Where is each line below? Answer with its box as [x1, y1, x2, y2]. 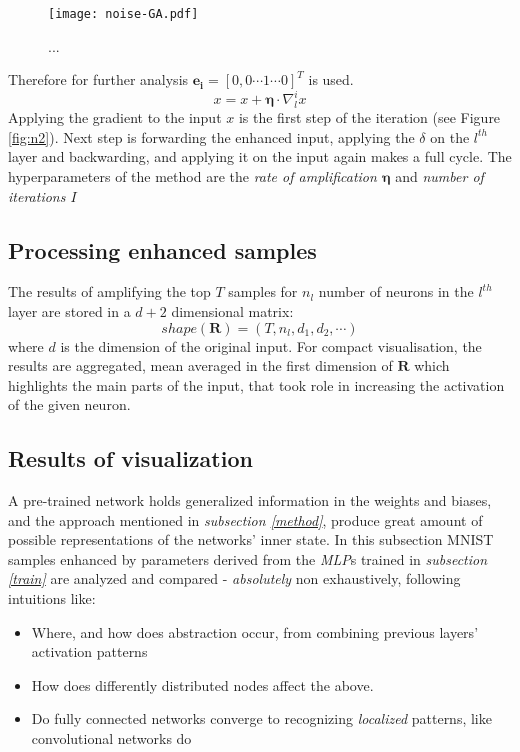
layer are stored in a [8, 300, 131, 321]
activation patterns [31, 641, 148, 662]
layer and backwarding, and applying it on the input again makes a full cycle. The [8, 146, 512, 167]
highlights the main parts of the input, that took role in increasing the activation [8, 374, 505, 395]
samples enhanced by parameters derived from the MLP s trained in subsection [8, 548, 488, 569]
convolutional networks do [31, 728, 192, 749]
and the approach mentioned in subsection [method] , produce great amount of [8, 509, 483, 530]
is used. [308, 69, 354, 90]
